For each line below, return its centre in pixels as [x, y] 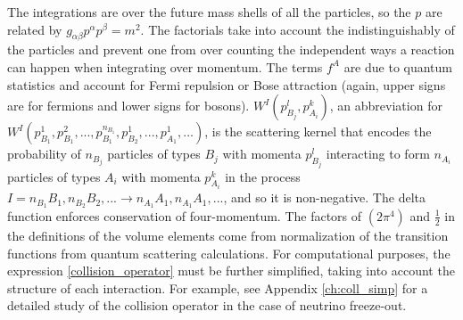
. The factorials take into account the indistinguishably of [298, 29]
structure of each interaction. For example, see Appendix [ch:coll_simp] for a [218, 287]
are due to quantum [398, 66]
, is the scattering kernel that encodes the [318, 131]
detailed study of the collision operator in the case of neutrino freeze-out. [207, 305]
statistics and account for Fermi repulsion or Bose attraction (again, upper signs [227, 84]
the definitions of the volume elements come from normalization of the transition [228, 235]
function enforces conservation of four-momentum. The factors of [185, 215]
